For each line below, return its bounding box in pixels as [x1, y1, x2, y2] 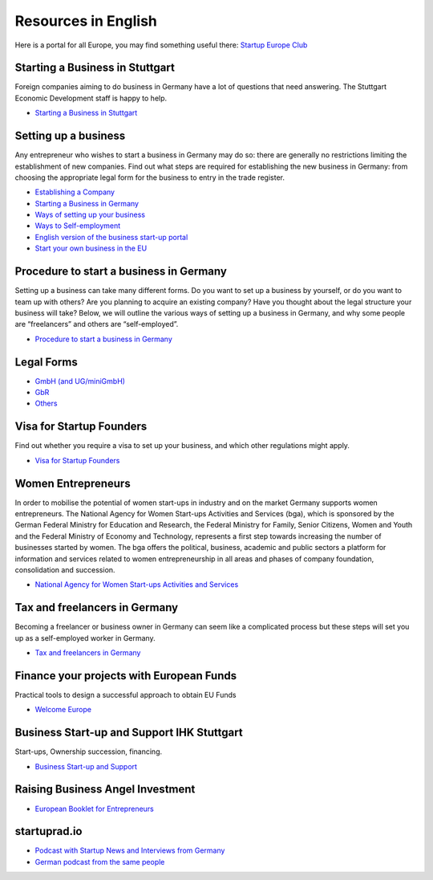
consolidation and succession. [14, 564, 115, 574]
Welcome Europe [34, 705, 92, 715]
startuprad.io [14, 825, 83, 838]
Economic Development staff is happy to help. [14, 93, 168, 103]
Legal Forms [14, 355, 78, 369]
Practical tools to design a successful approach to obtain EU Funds [14, 690, 237, 699]
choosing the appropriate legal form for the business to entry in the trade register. [14, 173, 285, 182]
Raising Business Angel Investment [14, 783, 196, 796]
